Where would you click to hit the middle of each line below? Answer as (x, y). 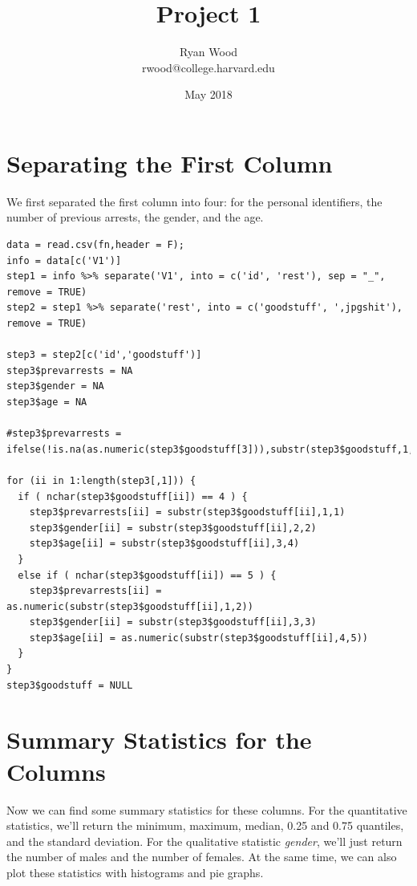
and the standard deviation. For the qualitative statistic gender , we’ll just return (204, 841)
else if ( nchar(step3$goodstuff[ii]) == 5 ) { (147, 575)
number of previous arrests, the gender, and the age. (135, 217)
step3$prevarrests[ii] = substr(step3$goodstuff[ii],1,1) (187, 512)
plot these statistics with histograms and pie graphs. (135, 872)
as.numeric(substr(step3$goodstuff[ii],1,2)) (130, 606)
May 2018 (208, 94)
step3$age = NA (47, 402)
